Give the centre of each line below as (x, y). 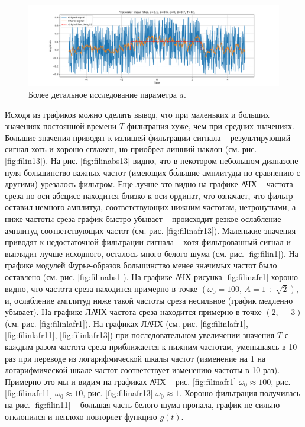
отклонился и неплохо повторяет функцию (81, 416)
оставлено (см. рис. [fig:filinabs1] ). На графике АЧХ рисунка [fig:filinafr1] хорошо (151, 276)
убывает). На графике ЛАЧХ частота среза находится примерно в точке (133, 312)
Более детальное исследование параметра (103, 94)
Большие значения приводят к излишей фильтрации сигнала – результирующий (148, 137)
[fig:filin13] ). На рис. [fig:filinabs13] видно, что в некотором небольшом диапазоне (152, 161)
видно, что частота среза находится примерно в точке (101, 288)
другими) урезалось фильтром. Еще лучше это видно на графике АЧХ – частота (149, 184)
